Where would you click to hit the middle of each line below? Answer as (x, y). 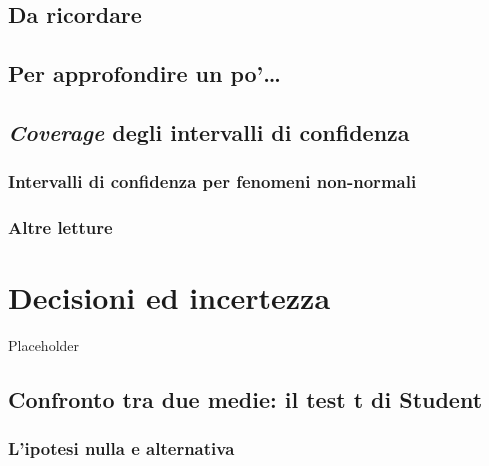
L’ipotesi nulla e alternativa (121, 448)
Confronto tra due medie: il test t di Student (245, 399)
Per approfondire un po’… (144, 73)
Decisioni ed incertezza (169, 297)
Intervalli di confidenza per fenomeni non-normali (212, 181)
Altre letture (60, 227)
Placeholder (44, 345)
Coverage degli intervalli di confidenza (209, 131)
